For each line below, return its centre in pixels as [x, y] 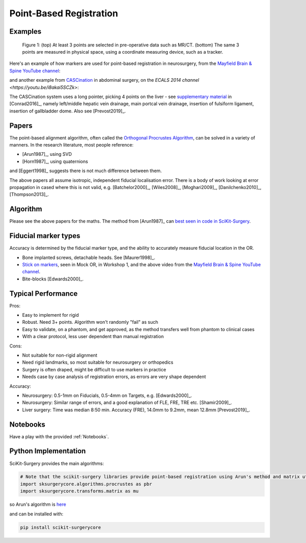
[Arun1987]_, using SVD [47, 154]
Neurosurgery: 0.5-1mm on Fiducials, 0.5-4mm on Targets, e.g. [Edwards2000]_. [107, 395]
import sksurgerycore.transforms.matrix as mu [79, 491]
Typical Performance [44, 293]
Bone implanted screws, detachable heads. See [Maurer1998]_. [89, 257]
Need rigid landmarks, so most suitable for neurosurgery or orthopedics [98, 362]
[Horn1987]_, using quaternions [55, 161]
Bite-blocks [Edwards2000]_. [53, 279]
